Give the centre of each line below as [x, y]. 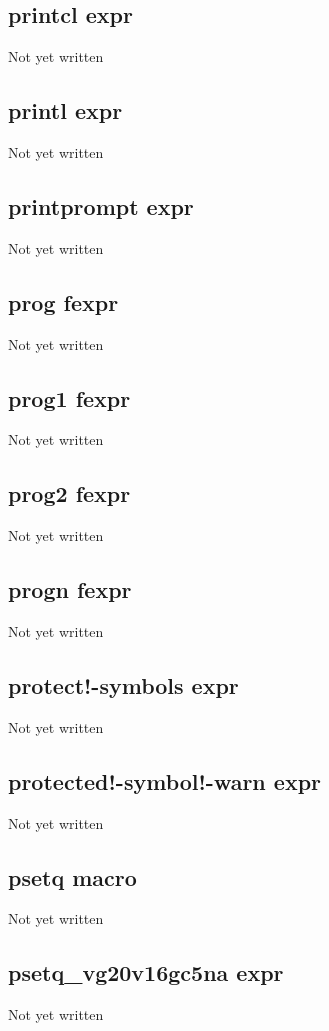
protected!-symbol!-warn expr [165, 780]
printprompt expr [101, 205]
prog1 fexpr [69, 397]
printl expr [65, 110]
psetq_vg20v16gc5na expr [146, 972]
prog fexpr [63, 301]
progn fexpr [70, 589]
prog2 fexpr [69, 493]
